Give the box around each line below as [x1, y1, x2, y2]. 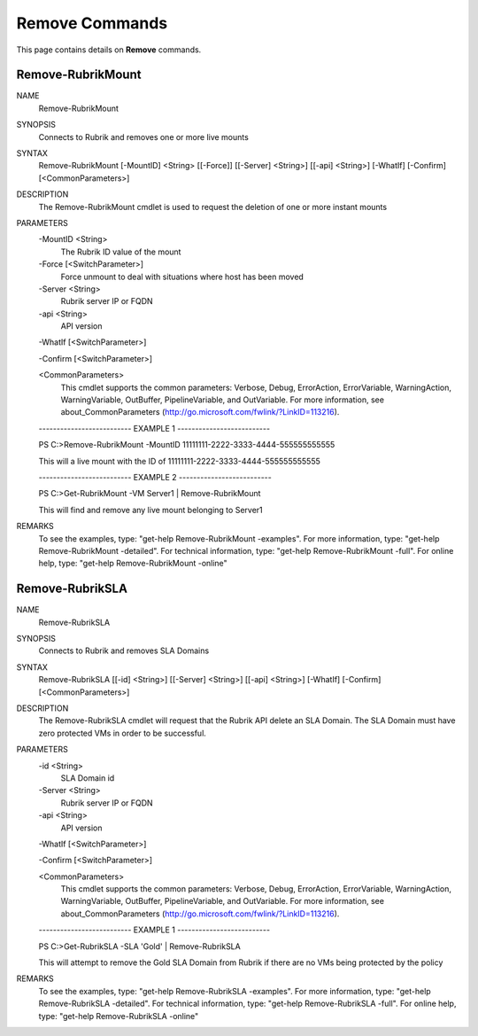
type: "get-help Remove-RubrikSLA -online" [38, 1010, 199, 1021]
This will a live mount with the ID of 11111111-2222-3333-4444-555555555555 [38, 456, 320, 466]
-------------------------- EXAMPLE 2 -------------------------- [38, 472, 272, 482]
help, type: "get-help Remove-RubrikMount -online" [38, 558, 227, 569]
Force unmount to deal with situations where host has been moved [60, 271, 305, 282]
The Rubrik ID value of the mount [60, 246, 181, 257]
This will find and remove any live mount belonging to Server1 [38, 504, 263, 515]
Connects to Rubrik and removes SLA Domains [38, 645, 210, 656]
